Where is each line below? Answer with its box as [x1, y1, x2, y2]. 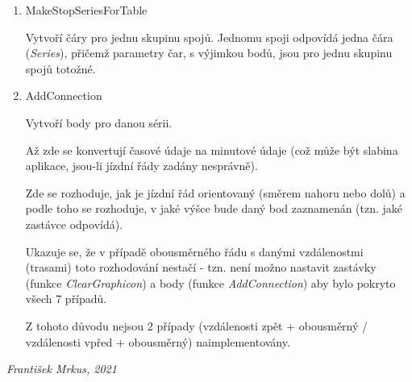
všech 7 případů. [25, 290, 107, 307]
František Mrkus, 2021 [6, 360, 117, 377]
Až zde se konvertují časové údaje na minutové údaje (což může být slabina [25, 141, 398, 158]
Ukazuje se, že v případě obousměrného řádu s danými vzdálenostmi [25, 243, 364, 260]
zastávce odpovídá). [25, 215, 123, 232]
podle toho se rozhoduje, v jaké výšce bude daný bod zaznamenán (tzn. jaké [25, 200, 403, 217]
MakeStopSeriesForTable [25, 2, 148, 18]
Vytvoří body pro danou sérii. [25, 114, 173, 131]
